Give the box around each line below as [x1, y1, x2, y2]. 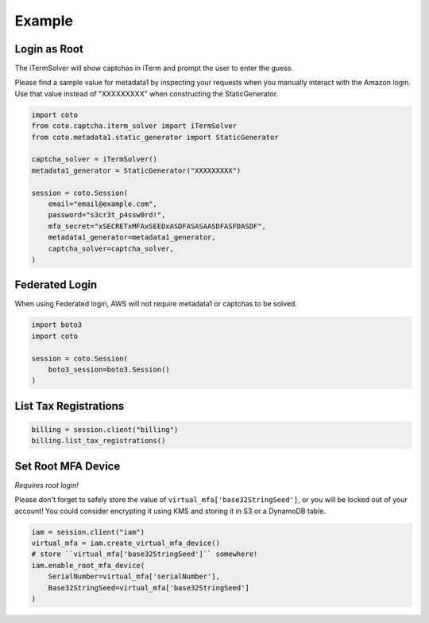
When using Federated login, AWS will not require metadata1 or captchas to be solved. [14, 299, 298, 309]
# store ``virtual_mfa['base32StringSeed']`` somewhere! [31, 550, 258, 559]
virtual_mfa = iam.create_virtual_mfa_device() [31, 538, 220, 547]
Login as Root [14, 42, 83, 56]
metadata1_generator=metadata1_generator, [48, 233, 216, 242]
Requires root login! [14, 480, 79, 489]
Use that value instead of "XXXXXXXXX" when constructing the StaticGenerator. [14, 88, 279, 99]
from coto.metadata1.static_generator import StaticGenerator [31, 132, 279, 142]
